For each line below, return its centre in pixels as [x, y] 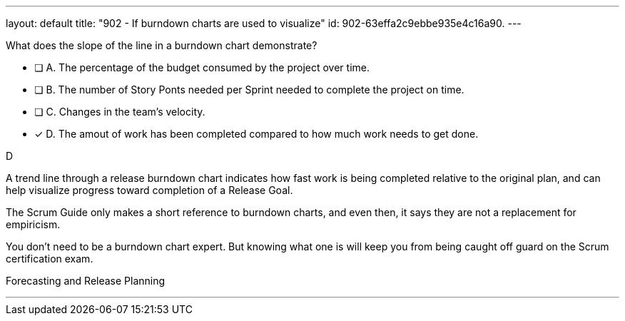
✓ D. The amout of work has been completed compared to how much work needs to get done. [256, 134]
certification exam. [50, 259]
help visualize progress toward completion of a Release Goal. [149, 190]
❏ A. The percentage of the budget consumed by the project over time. [202, 67]
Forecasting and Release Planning [86, 281]
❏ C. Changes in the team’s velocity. [120, 112]
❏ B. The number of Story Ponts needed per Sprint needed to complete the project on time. [249, 90]
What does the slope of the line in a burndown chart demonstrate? [162, 45]
